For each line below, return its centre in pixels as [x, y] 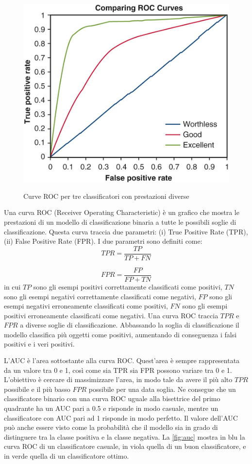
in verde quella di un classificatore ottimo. [67, 456]
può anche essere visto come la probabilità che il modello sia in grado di [111, 427]
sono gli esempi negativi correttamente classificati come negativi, [100, 296]
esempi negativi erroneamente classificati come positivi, [86, 306]
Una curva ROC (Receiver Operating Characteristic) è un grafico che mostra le [122, 212]
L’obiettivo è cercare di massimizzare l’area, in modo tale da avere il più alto [118, 379]
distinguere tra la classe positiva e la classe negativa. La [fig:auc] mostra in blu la [125, 436]
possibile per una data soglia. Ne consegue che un [162, 389]
